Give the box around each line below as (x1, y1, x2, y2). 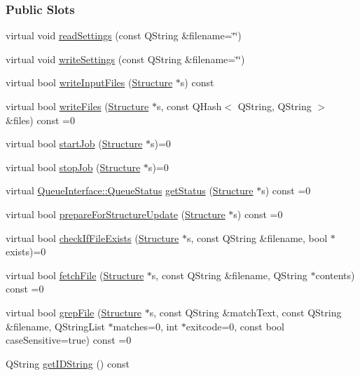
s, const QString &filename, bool (186, 230, 328, 245)
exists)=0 (6, 244, 46, 259)
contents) (315, 267, 355, 282)
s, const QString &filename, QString (151, 267, 307, 282)
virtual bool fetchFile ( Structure (6, 267, 144, 282)
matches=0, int (113, 318, 179, 333)
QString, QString (237, 99, 312, 113)
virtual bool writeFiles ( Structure (6, 99, 149, 113)
